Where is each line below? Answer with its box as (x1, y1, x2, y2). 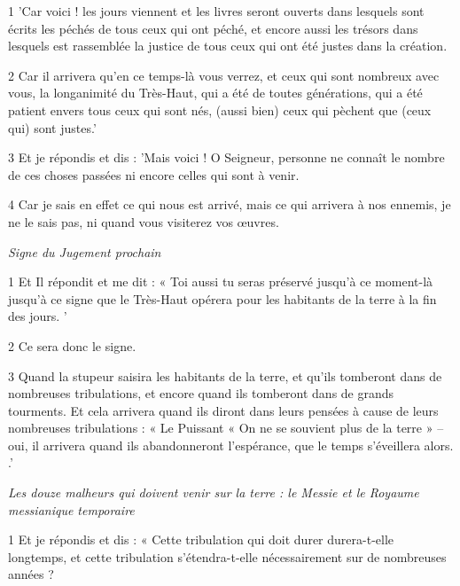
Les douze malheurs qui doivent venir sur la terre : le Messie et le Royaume (8, 483, 419, 502)
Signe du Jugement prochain (8, 242, 161, 261)
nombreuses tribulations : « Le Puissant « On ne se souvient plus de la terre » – (8, 418, 444, 437)
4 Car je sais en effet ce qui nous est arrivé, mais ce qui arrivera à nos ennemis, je (8, 195, 451, 214)
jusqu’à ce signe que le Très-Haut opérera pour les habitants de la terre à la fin (8, 289, 437, 308)
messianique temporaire (8, 500, 135, 519)
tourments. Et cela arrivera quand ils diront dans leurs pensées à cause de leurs (8, 401, 439, 419)
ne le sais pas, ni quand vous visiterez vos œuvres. (8, 212, 279, 230)
